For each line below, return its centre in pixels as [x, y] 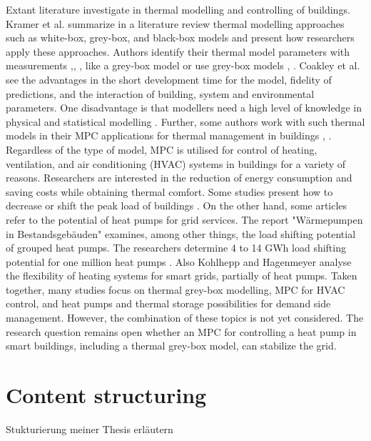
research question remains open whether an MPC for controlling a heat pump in [181, 331]
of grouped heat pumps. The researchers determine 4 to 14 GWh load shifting [176, 248]
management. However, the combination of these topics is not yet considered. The [185, 318]
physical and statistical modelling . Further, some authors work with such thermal [185, 121]
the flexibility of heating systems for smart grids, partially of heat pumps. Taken [182, 276]
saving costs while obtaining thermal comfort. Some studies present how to [169, 191]
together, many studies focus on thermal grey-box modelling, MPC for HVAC [176, 289]
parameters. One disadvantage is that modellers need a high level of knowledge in [184, 108]
